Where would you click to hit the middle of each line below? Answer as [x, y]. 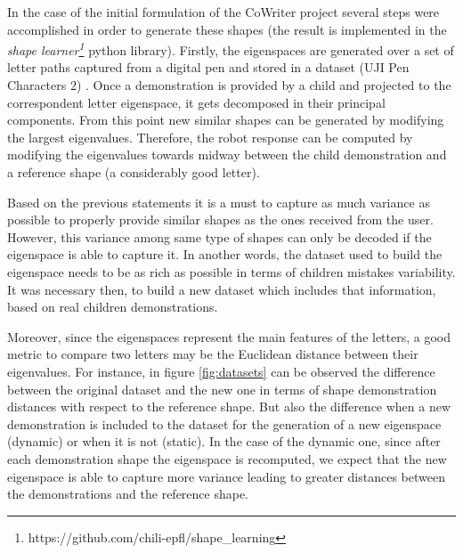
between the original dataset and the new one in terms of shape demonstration [222, 389]
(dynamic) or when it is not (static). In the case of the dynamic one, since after [224, 441]
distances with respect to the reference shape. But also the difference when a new [229, 407]
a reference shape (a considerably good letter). [134, 172]
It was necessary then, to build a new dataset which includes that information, [222, 289]
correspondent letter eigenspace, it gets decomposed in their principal [196, 102]
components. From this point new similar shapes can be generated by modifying [226, 120]
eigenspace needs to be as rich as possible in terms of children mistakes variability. [231, 271]
